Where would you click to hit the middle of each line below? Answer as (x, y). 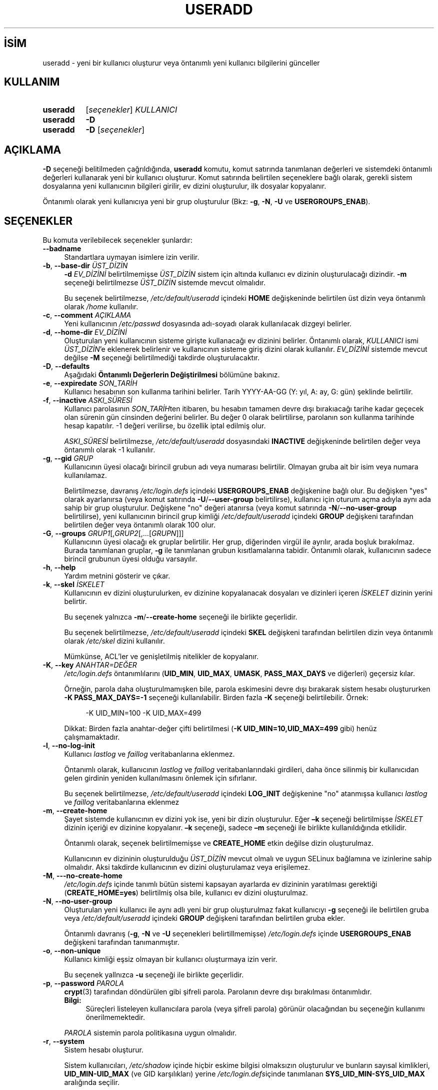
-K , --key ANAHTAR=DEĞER (90, 665)
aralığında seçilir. (92, 1082)
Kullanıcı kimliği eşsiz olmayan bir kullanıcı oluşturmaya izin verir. (171, 959)
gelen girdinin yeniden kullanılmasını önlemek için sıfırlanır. (160, 778)
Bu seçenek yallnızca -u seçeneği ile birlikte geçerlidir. (154, 975)
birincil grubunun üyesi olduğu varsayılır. (131, 559)
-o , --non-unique (72, 951)
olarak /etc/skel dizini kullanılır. (114, 641)
